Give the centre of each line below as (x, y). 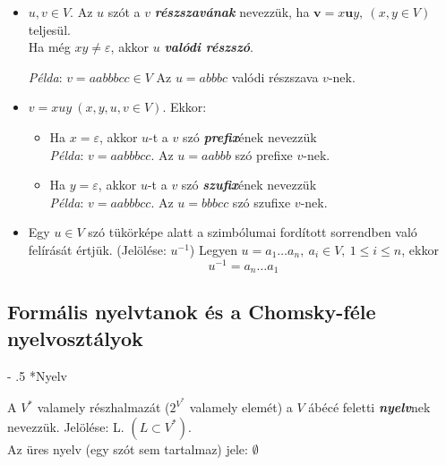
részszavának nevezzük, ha (232, 12)
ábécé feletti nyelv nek (369, 407)
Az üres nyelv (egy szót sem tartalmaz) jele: (128, 448)
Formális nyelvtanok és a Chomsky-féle (192, 312)
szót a (124, 12)
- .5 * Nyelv (37, 375)
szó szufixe (262, 202)
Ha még (49, 47)
